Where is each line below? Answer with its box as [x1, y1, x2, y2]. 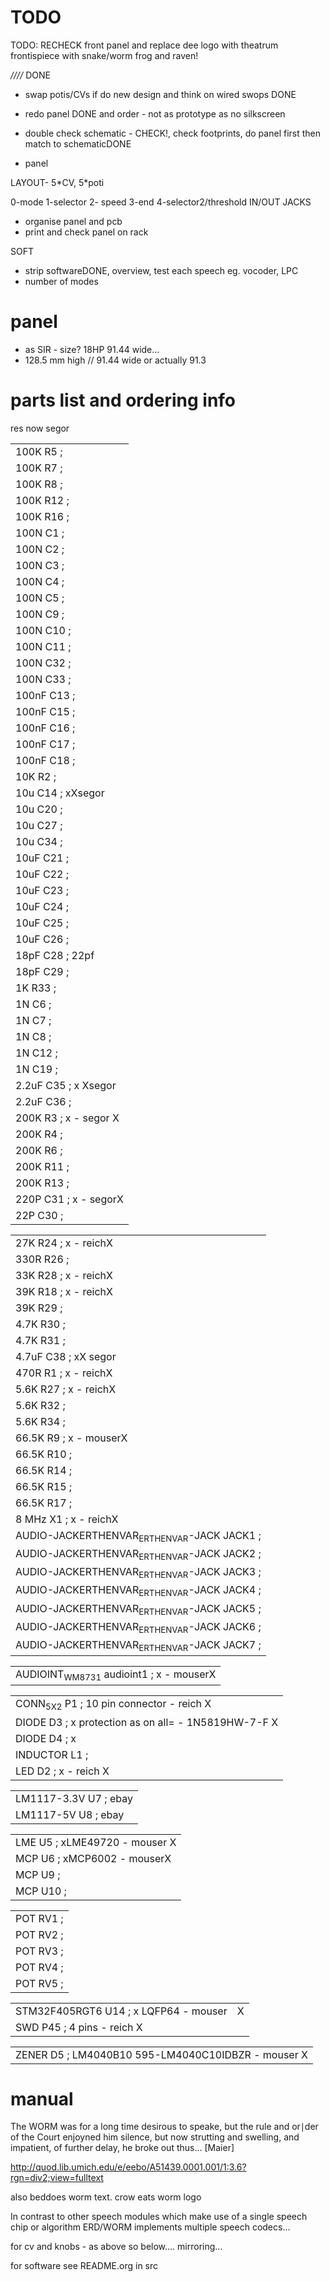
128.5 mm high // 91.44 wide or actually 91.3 [24, 354, 207, 366]
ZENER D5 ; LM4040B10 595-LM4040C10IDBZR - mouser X [15, 2047, 308, 2061]
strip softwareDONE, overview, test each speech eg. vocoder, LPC [24, 264, 299, 276]
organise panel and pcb [24, 215, 123, 227]
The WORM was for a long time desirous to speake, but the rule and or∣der [10, 2121, 319, 2133]
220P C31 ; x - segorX [15, 1192, 124, 1206]
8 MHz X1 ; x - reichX [15, 1512, 119, 1526]
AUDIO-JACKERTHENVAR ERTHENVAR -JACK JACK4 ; [15, 1583, 262, 1599]
